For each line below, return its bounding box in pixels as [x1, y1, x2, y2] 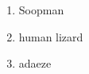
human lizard [18, 28, 83, 45]
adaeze [18, 55, 52, 72]
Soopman [18, 2, 64, 18]
